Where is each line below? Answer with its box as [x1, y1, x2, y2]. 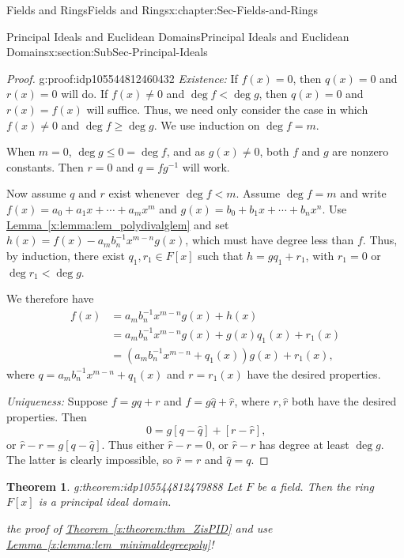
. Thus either [101, 435, 164, 452]
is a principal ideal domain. [38, 493, 172, 510]
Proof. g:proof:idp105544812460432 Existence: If [6, 70, 238, 86]
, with [305, 247, 334, 263]
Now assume [6, 185, 66, 202]
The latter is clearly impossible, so [6, 451, 173, 468]
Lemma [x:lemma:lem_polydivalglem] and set [6, 216, 229, 232]
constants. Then [6, 158, 84, 175]
